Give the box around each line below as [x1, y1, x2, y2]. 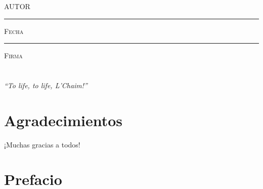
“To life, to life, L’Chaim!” [4, 80, 87, 90]
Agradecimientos [4, 109, 123, 130]
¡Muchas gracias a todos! [4, 139, 80, 149]
